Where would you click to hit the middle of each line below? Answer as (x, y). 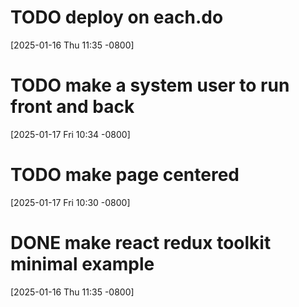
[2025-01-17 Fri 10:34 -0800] (70, 134)
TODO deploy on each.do (117, 17)
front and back (72, 107)
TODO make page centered (125, 175)
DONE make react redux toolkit (141, 243)
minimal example (82, 264)
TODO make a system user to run (150, 85)
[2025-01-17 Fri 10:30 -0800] (70, 202)
